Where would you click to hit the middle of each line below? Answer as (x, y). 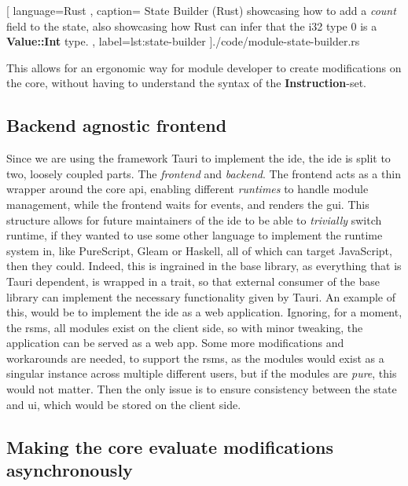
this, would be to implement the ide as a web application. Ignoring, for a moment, (204, 312)
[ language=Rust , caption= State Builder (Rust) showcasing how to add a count (201, 10)
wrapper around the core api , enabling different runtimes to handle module (187, 189)
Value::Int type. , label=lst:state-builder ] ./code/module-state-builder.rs (183, 41)
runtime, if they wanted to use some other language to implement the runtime (195, 235)
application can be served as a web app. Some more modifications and (175, 343)
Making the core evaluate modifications (170, 446)
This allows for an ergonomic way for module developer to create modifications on (204, 67)
